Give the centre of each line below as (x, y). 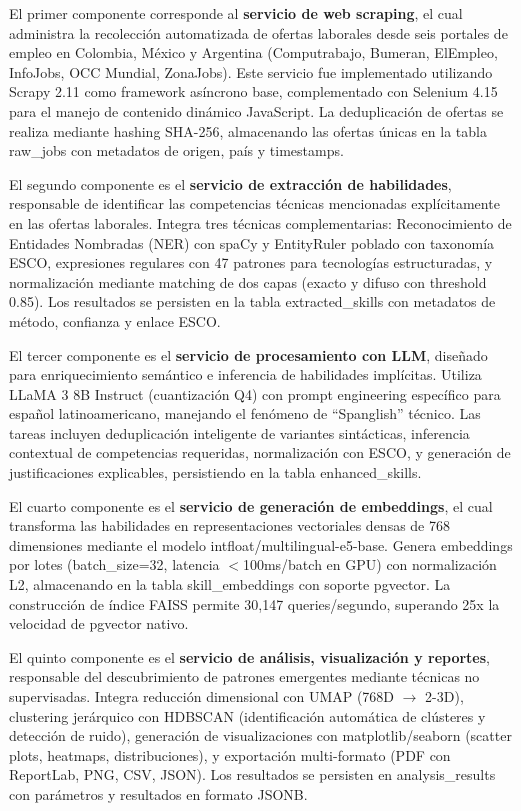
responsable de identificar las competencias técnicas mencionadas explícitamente (254, 203)
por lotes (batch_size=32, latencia (114, 564)
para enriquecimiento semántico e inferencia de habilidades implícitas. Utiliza (245, 374)
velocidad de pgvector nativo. (99, 623)
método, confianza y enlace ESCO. (115, 320)
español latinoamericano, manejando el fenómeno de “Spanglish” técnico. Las (245, 413)
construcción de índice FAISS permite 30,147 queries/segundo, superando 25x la (254, 603)
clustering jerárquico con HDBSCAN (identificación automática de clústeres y (247, 715)
